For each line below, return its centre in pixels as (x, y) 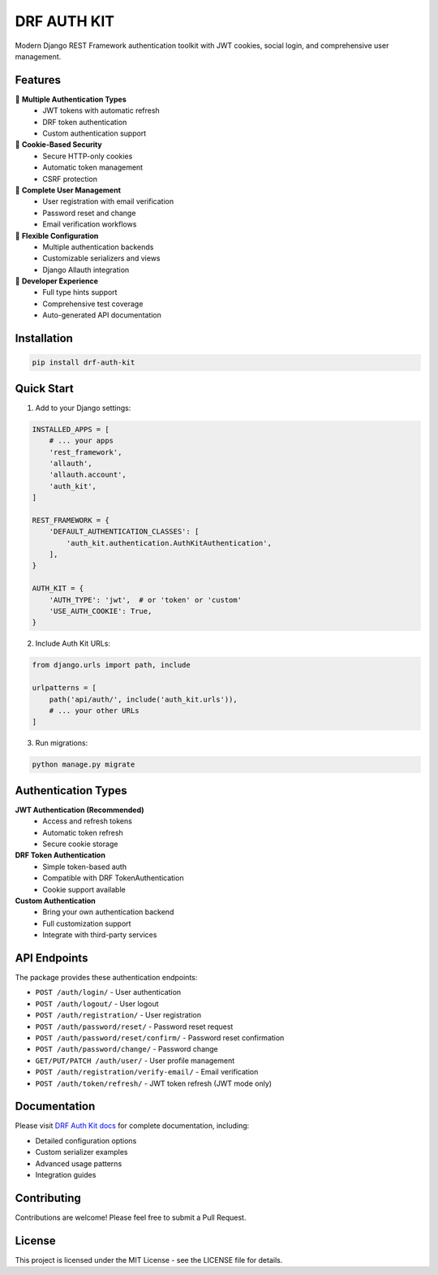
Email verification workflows (90, 224)
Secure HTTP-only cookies (88, 156)
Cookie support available (84, 889)
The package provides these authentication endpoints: (106, 977)
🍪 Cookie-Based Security (59, 145)
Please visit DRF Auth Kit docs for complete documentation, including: (132, 1126)
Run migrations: (62, 743)
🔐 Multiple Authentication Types (71, 99)
